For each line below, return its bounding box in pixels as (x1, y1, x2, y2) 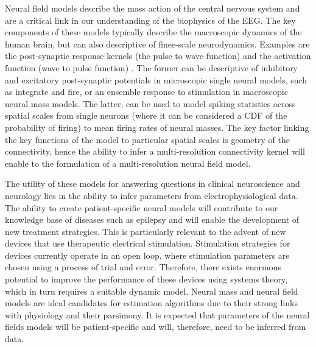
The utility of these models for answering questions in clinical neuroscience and (5, 177, 300, 190)
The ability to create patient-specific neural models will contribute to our (5, 201, 278, 214)
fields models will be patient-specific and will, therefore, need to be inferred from (5, 320, 306, 333)
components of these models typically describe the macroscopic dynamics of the (5, 26, 302, 38)
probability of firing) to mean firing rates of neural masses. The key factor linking (5, 121, 309, 133)
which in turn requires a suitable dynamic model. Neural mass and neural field (5, 284, 298, 297)
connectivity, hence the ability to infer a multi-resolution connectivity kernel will (5, 145, 305, 158)
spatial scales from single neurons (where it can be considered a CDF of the (5, 109, 287, 122)
